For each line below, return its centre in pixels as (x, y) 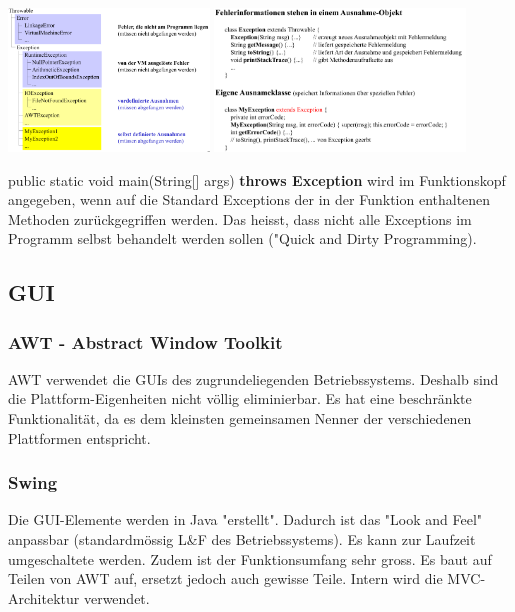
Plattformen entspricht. (79, 437)
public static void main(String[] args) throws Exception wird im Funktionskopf (257, 179)
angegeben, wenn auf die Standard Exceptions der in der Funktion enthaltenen (249, 199)
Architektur (44, 597)
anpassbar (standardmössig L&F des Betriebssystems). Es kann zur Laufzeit (242, 539)
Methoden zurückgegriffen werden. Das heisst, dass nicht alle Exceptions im (240, 218)
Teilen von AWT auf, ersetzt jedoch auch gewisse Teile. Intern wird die (225, 578)
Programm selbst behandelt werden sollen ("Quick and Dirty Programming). (242, 238)
